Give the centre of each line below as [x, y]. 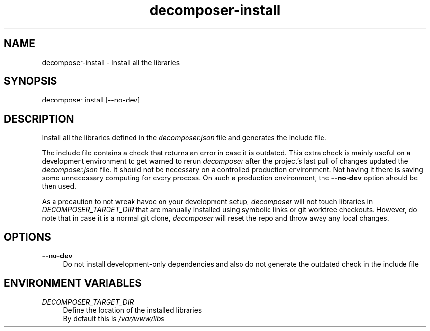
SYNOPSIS [31, 81]
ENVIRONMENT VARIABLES [73, 283]
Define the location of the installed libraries [133, 310]
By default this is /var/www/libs [114, 318]
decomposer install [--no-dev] [91, 100]
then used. [59, 186]
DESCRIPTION [39, 119]
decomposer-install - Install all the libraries [111, 62]
